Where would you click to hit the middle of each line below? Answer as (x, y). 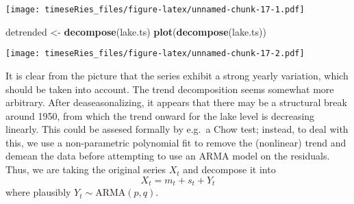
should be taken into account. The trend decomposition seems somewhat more (170, 89)
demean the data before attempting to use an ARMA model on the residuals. (168, 156)
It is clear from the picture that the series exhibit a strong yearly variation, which (177, 75)
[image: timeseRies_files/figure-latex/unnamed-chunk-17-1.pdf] (155, 10)
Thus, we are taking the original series (86, 169)
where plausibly (38, 192)
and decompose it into (229, 169)
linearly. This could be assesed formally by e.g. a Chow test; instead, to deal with (177, 129)
